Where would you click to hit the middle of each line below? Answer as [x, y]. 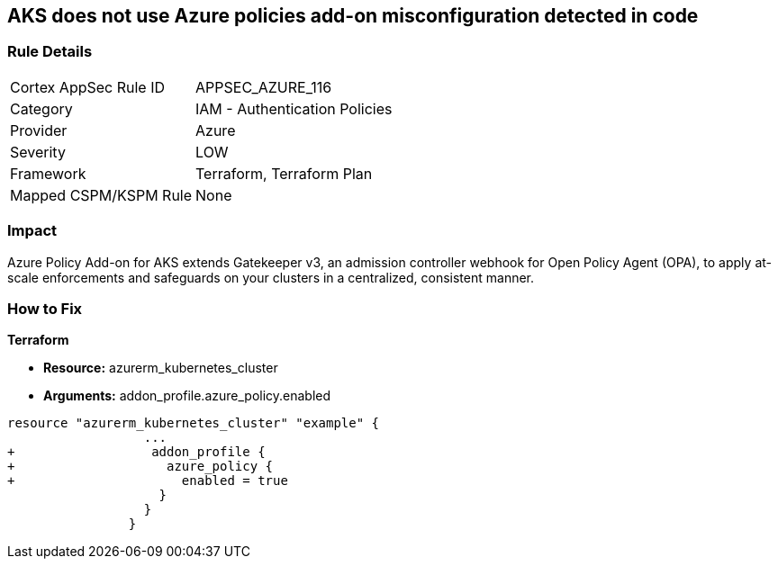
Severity [38, 152]
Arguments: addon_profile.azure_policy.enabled [187, 396]
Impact [32, 231]
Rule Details [50, 52]
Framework [48, 173]
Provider [39, 130]
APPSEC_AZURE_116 [264, 87]
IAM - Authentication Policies [294, 108]
